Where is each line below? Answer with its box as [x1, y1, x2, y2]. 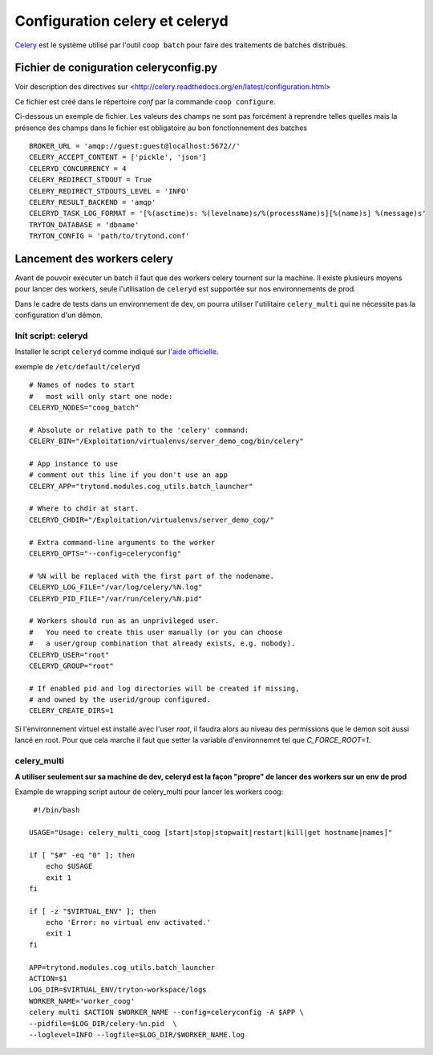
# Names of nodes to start [29, 381, 136, 389]
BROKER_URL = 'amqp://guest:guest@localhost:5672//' [29, 141, 241, 151]
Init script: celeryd [14, 330, 88, 341]
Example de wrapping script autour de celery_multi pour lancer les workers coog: [14, 787, 284, 796]
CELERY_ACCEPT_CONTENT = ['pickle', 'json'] [29, 153, 208, 162]
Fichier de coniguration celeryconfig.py [14, 61, 218, 75]
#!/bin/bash [33, 805, 80, 815]
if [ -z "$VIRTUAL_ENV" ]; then [29, 906, 156, 915]
